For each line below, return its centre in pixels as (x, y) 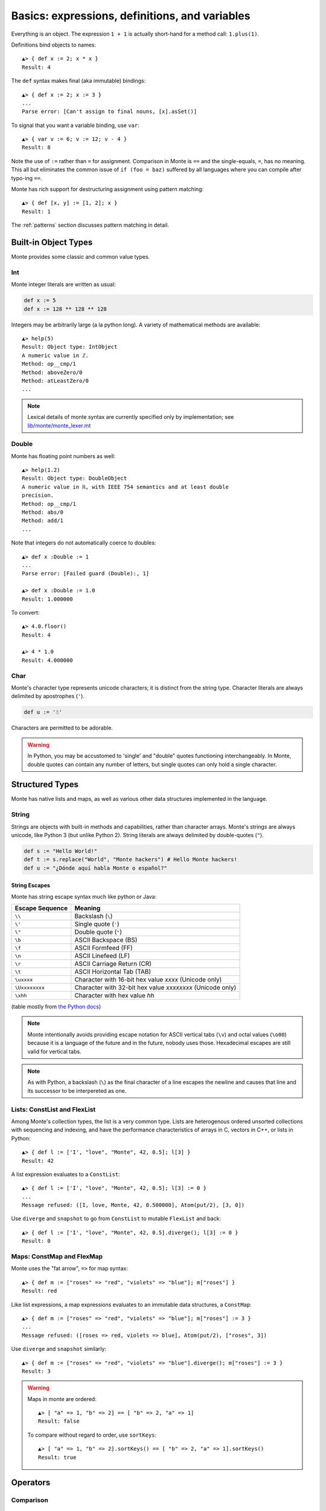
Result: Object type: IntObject (70, 347)
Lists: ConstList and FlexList (53, 1109)
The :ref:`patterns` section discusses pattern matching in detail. (90, 225)
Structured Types (45, 785)
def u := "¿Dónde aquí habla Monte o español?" (95, 868)
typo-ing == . (27, 178)
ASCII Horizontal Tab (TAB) (113, 972)
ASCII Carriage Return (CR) (113, 964)
